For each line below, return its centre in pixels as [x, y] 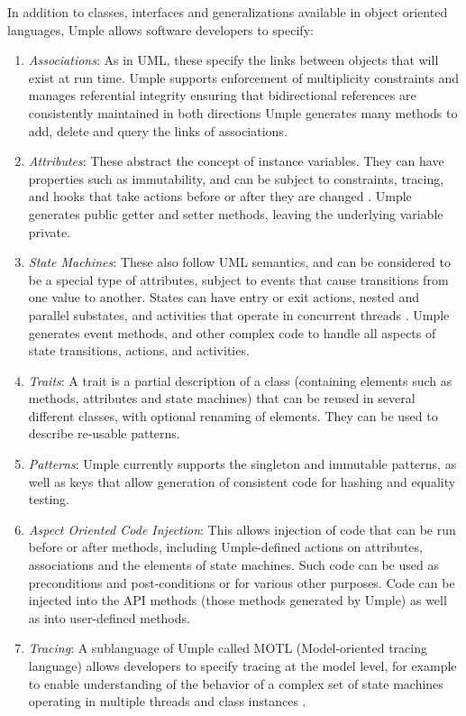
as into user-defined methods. [109, 617]
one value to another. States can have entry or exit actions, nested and [224, 297]
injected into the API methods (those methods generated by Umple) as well [238, 600]
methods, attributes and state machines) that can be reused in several [222, 398]
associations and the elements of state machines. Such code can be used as [233, 565]
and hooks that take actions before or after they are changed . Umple [220, 196]
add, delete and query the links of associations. [158, 130]
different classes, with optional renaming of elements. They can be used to [233, 415]
